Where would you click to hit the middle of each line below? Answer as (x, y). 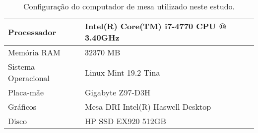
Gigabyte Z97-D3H (118, 92)
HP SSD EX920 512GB (126, 121)
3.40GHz (102, 37)
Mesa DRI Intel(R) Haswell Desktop (148, 107)
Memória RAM (34, 52)
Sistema (22, 66)
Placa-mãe (26, 92)
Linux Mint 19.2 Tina (123, 72)
